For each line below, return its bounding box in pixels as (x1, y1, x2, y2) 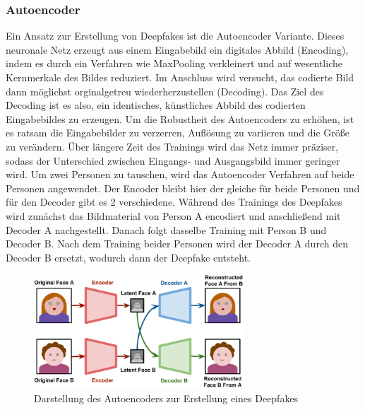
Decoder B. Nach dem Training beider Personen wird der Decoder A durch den (6, 236, 348, 251)
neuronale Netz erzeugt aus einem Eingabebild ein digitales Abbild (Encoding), (6, 42, 349, 57)
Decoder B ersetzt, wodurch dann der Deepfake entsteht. (6, 250, 251, 264)
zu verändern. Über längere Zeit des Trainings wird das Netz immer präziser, (6, 139, 339, 153)
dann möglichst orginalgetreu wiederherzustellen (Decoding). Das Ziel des (6, 83, 324, 98)
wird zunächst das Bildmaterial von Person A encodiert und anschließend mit (6, 208, 341, 223)
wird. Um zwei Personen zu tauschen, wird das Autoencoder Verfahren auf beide (6, 167, 354, 182)
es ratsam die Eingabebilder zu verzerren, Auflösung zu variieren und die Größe (6, 125, 349, 140)
